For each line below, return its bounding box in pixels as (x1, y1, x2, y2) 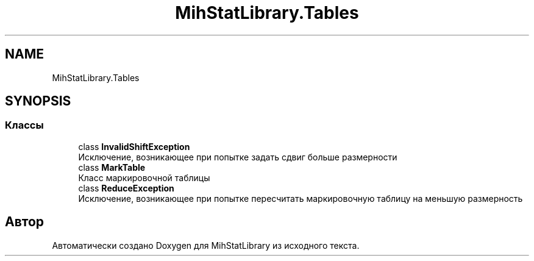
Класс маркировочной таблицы (78, 172, 210, 183)
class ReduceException (78, 182, 174, 193)
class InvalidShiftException (78, 141, 190, 152)
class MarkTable (78, 162, 146, 173)
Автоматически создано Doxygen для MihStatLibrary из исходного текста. (52, 240, 360, 251)
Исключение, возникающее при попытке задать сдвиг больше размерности (78, 151, 397, 162)
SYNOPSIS (5, 93, 71, 109)
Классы (5, 119, 44, 132)
